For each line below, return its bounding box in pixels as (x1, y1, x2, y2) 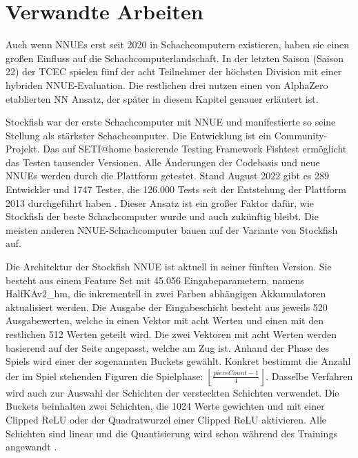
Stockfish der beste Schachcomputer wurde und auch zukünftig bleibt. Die (6, 209, 319, 223)
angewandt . (6, 439, 57, 454)
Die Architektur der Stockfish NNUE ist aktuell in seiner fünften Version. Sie (6, 259, 332, 274)
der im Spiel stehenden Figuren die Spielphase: (6, 368, 203, 383)
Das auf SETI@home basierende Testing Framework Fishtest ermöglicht (43, 141, 347, 156)
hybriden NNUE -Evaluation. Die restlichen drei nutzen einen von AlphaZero (6, 77, 328, 92)
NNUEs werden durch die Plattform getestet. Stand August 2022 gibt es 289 (6, 168, 330, 183)
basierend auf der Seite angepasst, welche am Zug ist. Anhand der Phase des (6, 340, 329, 355)
